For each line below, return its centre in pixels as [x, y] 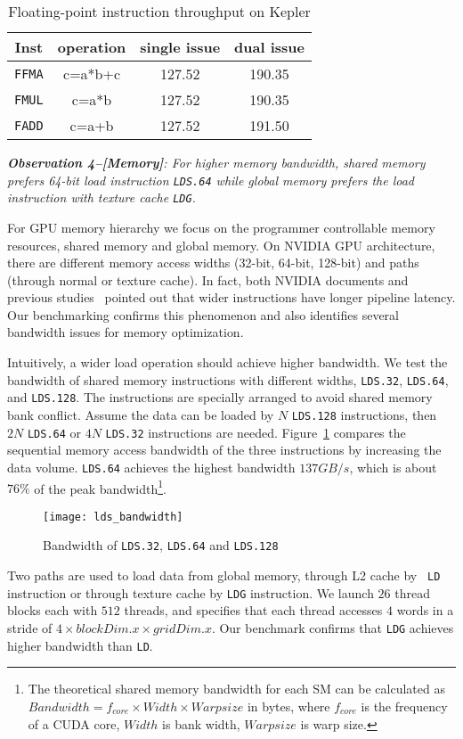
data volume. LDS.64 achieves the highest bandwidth [151, 467]
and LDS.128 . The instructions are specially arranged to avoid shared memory [220, 397]
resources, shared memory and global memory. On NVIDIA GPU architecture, [221, 245]
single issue [180, 47]
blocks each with [53, 610]
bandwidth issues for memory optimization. [126, 332]
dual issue [269, 47]
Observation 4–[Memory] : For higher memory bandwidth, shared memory [216, 162]
